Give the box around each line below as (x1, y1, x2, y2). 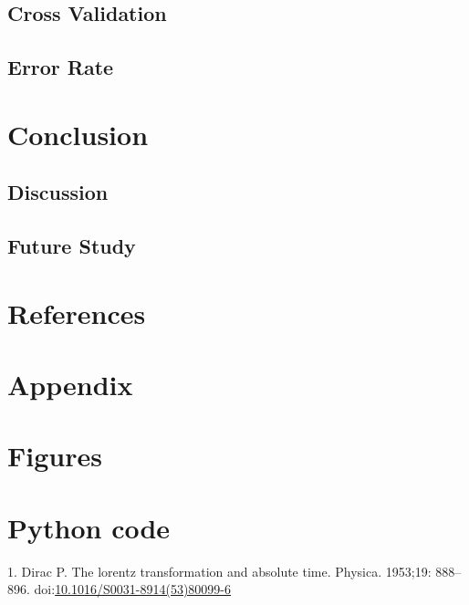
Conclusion (7, 115, 149, 152)
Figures (7, 437, 102, 475)
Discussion (7, 178, 109, 206)
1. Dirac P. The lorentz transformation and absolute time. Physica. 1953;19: (7, 561, 432, 580)
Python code (7, 508, 171, 546)
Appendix (7, 366, 133, 403)
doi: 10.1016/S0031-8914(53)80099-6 (34, 579, 232, 599)
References (7, 294, 146, 331)
